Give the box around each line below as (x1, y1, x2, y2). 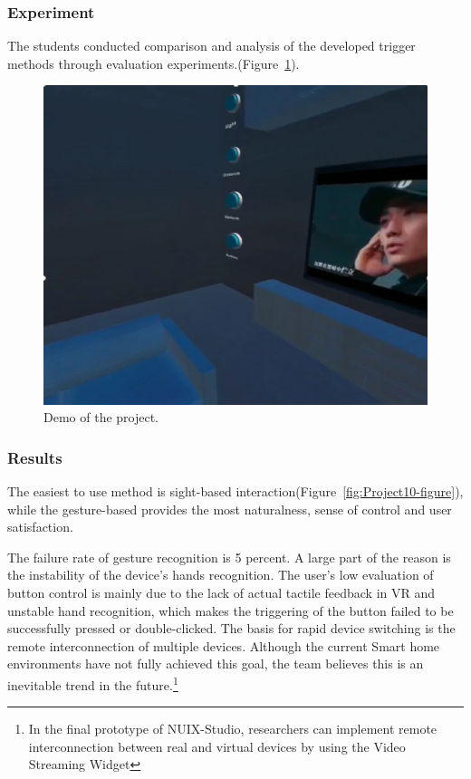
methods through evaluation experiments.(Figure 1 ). (7, 53, 300, 72)
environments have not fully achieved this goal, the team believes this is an (7, 654, 424, 673)
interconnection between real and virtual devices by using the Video (28, 736, 406, 755)
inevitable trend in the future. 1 (7, 672, 178, 694)
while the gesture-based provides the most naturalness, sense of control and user (7, 499, 452, 518)
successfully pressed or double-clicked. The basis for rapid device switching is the (7, 619, 456, 638)
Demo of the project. (43, 408, 159, 427)
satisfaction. (7, 517, 73, 536)
